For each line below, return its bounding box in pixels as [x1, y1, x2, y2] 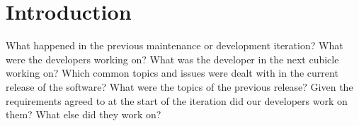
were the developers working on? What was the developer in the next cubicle [6, 51, 339, 66]
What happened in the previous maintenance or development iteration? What [6, 38, 343, 53]
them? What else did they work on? [6, 107, 161, 122]
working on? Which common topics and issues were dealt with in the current [6, 65, 338, 80]
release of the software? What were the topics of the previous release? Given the [6, 79, 353, 94]
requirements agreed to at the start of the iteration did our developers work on [6, 93, 348, 108]
